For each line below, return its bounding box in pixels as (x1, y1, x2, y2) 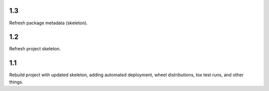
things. (9, 79, 23, 85)
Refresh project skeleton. (9, 46, 61, 52)
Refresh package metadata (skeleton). (9, 20, 88, 26)
